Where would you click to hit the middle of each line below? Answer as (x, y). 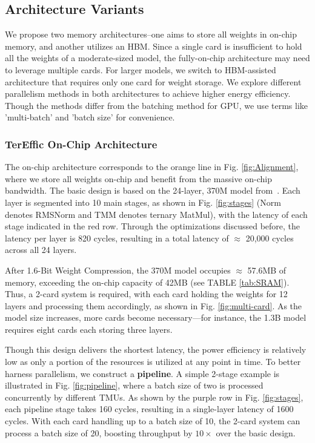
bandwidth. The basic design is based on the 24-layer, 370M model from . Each (153, 190)
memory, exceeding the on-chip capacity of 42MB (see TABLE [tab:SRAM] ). (147, 282)
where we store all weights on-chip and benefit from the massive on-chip (138, 178)
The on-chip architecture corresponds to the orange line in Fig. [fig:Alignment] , (152, 167)
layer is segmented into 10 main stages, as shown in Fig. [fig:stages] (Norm (143, 202)
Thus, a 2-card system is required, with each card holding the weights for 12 (146, 294)
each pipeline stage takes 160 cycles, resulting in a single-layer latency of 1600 (149, 409)
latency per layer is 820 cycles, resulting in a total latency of (117, 238)
